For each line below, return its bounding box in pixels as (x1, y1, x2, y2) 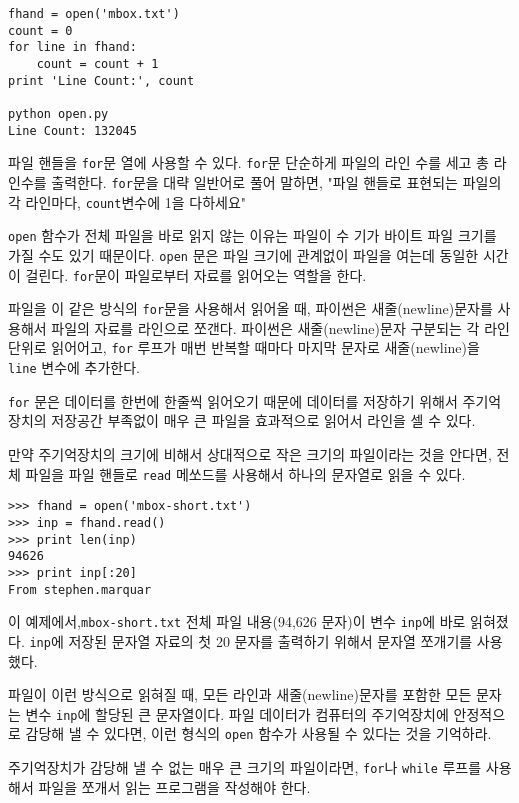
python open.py (8, 106, 109, 121)
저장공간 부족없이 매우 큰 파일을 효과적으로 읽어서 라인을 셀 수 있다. (51, 410, 476, 431)
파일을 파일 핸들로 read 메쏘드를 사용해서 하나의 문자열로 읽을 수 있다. (25, 463, 466, 484)
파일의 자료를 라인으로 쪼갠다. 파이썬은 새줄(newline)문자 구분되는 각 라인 (51, 317, 510, 338)
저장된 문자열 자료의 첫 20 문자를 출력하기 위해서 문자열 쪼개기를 (68, 630, 473, 651)
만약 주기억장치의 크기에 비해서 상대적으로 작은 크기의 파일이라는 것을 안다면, (8, 444, 492, 464)
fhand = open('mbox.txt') (8, 7, 180, 21)
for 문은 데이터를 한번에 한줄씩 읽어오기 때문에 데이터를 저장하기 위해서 (8, 390, 458, 411)
